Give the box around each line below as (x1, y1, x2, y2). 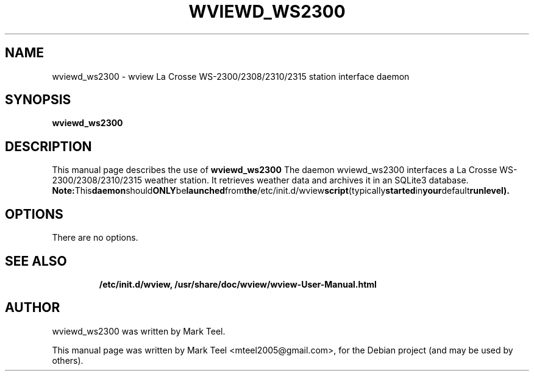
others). (52, 355, 84, 366)
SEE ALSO (5, 253, 67, 269)
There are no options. (52, 232, 138, 243)
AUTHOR (5, 300, 60, 316)
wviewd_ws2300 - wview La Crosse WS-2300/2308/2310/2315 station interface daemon (52, 71, 410, 82)
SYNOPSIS (5, 92, 71, 108)
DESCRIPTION (5, 138, 92, 154)
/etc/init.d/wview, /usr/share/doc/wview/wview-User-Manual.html (99, 278, 377, 289)
